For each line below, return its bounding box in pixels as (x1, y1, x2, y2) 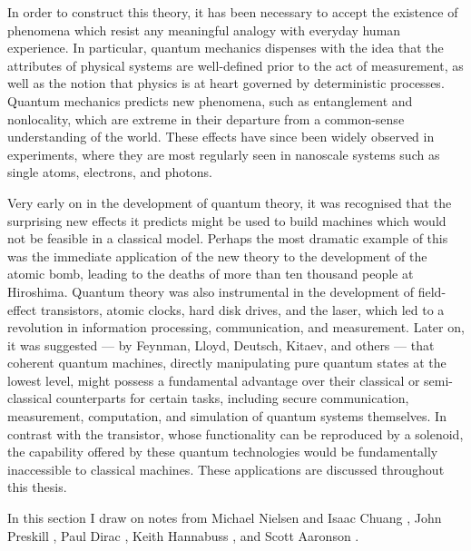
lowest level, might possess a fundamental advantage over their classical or (7, 370, 420, 389)
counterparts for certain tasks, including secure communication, (55, 389, 409, 408)
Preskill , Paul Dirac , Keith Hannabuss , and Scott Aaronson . (7, 526, 359, 545)
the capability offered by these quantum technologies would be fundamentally (7, 442, 438, 461)
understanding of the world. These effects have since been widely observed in (7, 127, 435, 146)
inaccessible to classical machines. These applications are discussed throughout (7, 459, 445, 478)
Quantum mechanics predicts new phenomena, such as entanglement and (7, 91, 413, 110)
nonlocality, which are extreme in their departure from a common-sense (7, 109, 405, 128)
